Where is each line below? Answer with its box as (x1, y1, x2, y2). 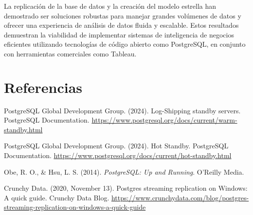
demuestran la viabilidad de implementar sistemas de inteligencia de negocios (4, 29, 234, 39)
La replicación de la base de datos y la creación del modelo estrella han (4, 1, 217, 11)
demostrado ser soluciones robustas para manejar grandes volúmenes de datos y (4, 10, 241, 20)
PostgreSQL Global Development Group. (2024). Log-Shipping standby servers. (4, 105, 241, 115)
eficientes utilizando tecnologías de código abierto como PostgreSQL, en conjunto (4, 39, 246, 49)
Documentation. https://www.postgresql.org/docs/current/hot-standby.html (4, 150, 232, 161)
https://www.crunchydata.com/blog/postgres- (111, 192, 249, 202)
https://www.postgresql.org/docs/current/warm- (91, 115, 237, 125)
